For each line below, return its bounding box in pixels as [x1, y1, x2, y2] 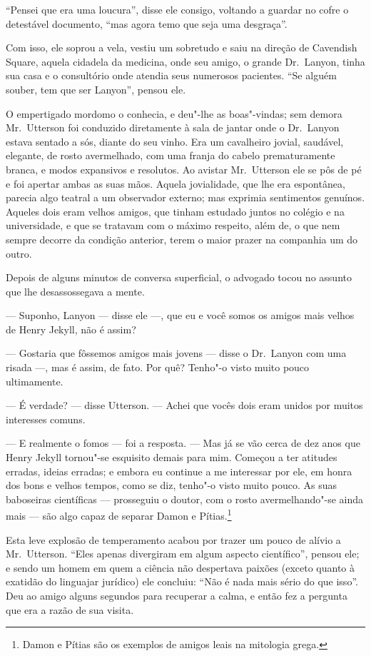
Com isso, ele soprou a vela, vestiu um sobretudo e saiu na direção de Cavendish [6, 40, 357, 55]
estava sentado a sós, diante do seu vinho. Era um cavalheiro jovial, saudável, [6, 133, 344, 148]
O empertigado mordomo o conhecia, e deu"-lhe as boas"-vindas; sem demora [6, 106, 342, 121]
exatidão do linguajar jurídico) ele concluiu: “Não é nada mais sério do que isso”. [6, 574, 358, 589]
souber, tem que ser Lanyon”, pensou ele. [6, 81, 186, 96]
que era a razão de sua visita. [6, 602, 134, 617]
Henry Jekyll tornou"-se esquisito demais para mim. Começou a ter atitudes [6, 450, 337, 465]
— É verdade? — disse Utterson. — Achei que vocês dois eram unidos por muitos [6, 398, 363, 413]
